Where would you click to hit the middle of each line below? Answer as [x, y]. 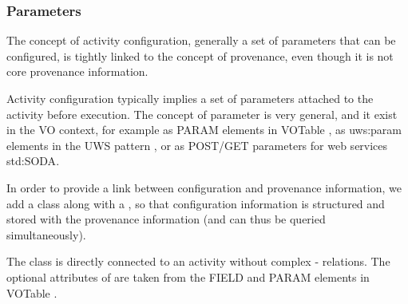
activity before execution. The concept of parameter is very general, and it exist [202, 114]
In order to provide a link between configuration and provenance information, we [204, 187]
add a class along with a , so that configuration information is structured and [196, 203]
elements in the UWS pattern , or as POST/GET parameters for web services [197, 145]
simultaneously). [46, 234]
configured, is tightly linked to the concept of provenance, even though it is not [200, 55]
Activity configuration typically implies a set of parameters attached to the [190, 98]
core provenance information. [77, 71]
